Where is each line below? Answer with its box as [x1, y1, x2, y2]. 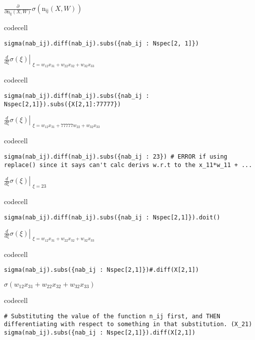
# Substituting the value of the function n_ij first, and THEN [4, 312, 220, 320]
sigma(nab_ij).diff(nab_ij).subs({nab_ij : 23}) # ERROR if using [4, 153, 228, 161]
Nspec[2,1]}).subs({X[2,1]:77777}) [4, 100, 121, 108]
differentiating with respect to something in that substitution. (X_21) [4, 321, 253, 328]
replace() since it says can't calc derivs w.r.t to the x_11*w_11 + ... [4, 161, 253, 169]
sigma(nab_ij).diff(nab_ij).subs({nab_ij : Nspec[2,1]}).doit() [4, 213, 220, 221]
